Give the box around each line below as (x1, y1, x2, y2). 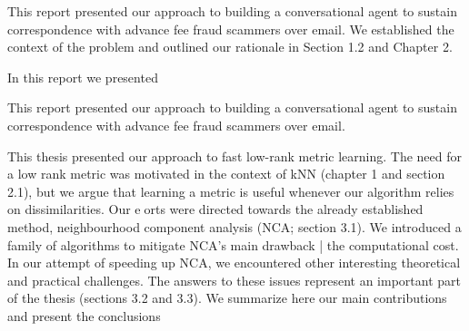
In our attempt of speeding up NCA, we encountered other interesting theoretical (7, 253, 461, 272)
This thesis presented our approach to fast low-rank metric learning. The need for (7, 146, 462, 165)
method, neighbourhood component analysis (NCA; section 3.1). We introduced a (7, 217, 462, 236)
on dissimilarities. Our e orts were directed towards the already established (7, 200, 424, 219)
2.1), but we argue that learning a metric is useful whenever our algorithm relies (7, 181, 454, 200)
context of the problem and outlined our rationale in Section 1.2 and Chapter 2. (7, 37, 453, 56)
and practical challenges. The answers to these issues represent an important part (7, 270, 461, 289)
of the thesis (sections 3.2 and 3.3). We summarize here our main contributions (7, 288, 447, 307)
